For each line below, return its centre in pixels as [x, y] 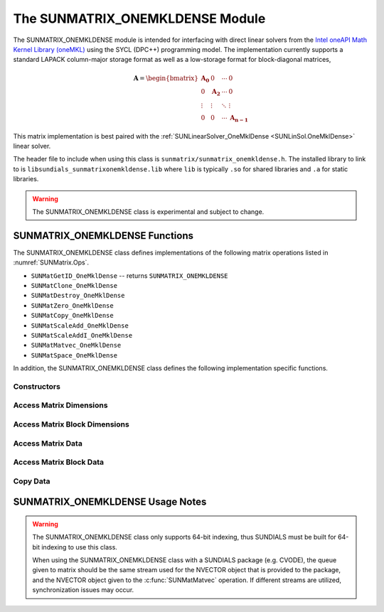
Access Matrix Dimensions [60, 405]
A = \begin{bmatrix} [166, 78]
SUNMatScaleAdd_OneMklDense [80, 326]
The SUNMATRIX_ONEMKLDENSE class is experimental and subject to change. [148, 211]
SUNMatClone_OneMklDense [74, 285]
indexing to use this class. [79, 547]
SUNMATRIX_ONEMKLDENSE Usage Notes [110, 502]
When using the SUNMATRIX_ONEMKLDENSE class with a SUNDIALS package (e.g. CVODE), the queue [185, 560]
